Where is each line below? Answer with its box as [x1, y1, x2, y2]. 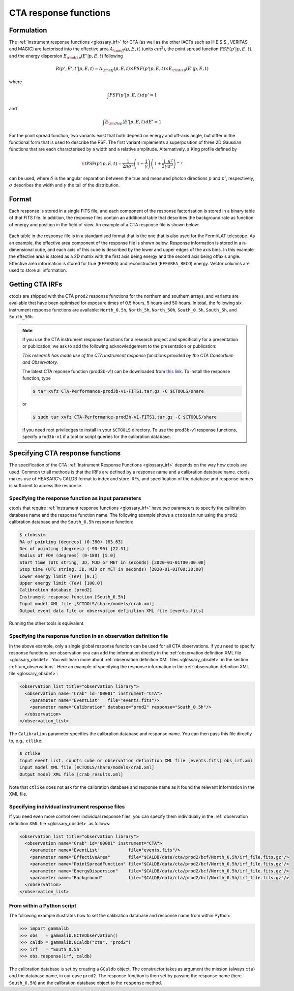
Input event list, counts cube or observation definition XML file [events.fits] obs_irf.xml [19, 758, 253, 763]
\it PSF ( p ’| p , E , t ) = [81, 160, 122, 166]
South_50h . [9, 314, 34, 320]
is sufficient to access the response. [9, 483, 83, 489]
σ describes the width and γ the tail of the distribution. [9, 182, 120, 188]
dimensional [9, 247, 34, 252]
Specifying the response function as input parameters [9, 495, 141, 502]
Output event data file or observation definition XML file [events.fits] [19, 608, 204, 614]
